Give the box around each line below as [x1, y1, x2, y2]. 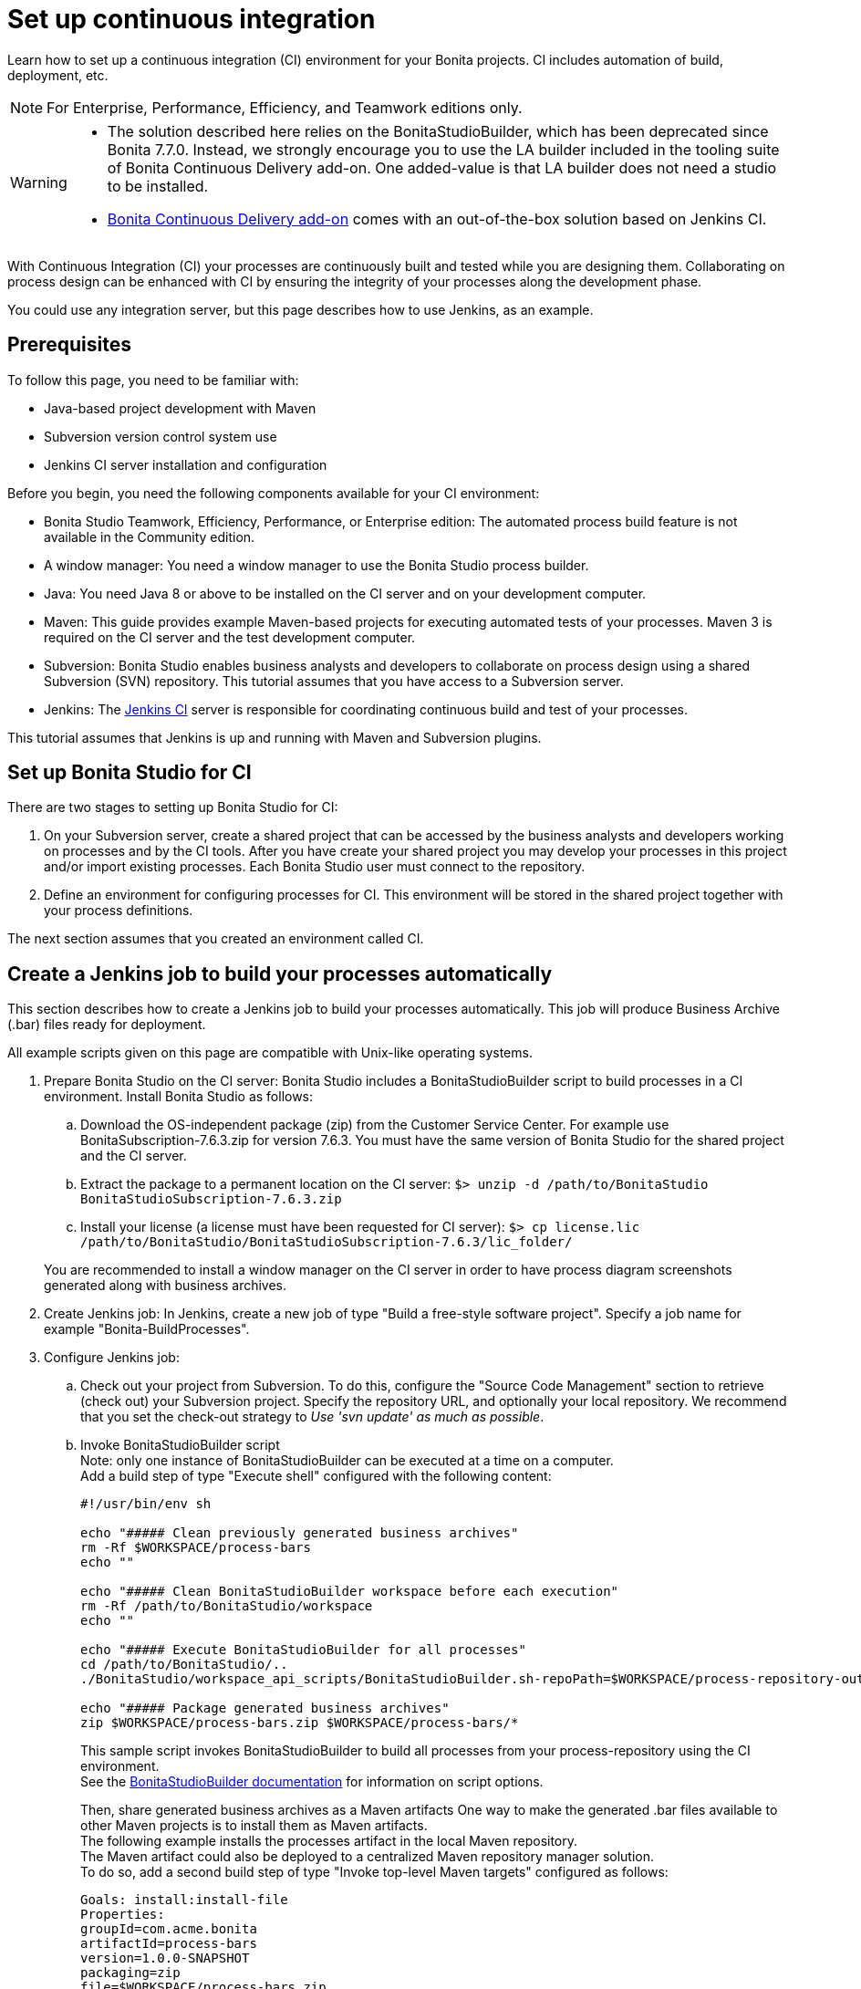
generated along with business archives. [44, 1277, 287, 1294]
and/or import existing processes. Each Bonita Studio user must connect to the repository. [44, 859, 586, 875]
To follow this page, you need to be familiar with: [7, 371, 299, 388]
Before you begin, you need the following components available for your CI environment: [7, 484, 540, 501]
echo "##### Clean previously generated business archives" [80, 1526, 519, 1541]
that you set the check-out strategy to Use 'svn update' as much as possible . [80, 1409, 545, 1425]
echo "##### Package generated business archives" [80, 1701, 450, 1716]
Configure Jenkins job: [44, 1349, 180, 1366]
